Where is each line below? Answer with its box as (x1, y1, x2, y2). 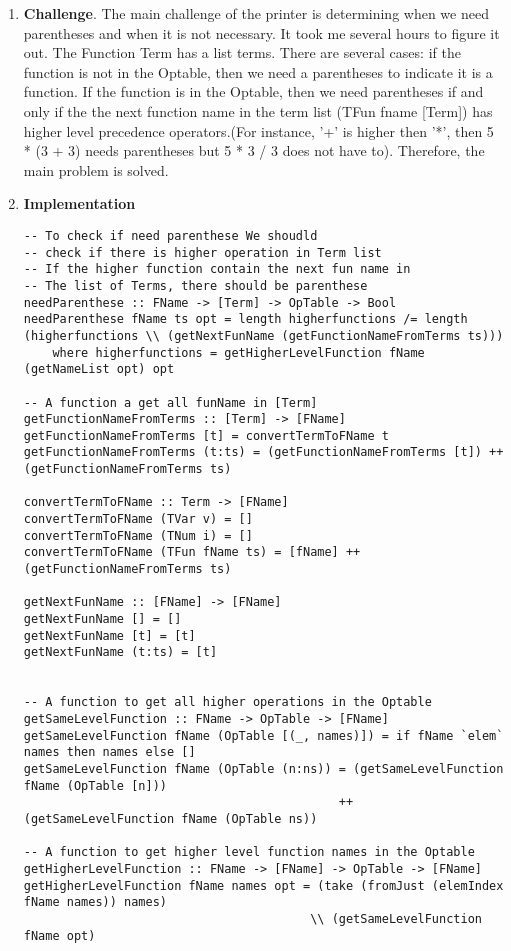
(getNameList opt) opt (23, 362, 175, 377)
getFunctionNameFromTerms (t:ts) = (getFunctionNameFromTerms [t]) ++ (23, 445, 504, 460)
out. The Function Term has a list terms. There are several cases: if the (23, 42, 461, 63)
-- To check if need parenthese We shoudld (23, 228, 318, 243)
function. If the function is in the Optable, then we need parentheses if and (23, 81, 484, 102)
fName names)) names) (23, 895, 167, 910)
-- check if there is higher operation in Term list (23, 245, 382, 260)
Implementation (23, 193, 136, 214)
